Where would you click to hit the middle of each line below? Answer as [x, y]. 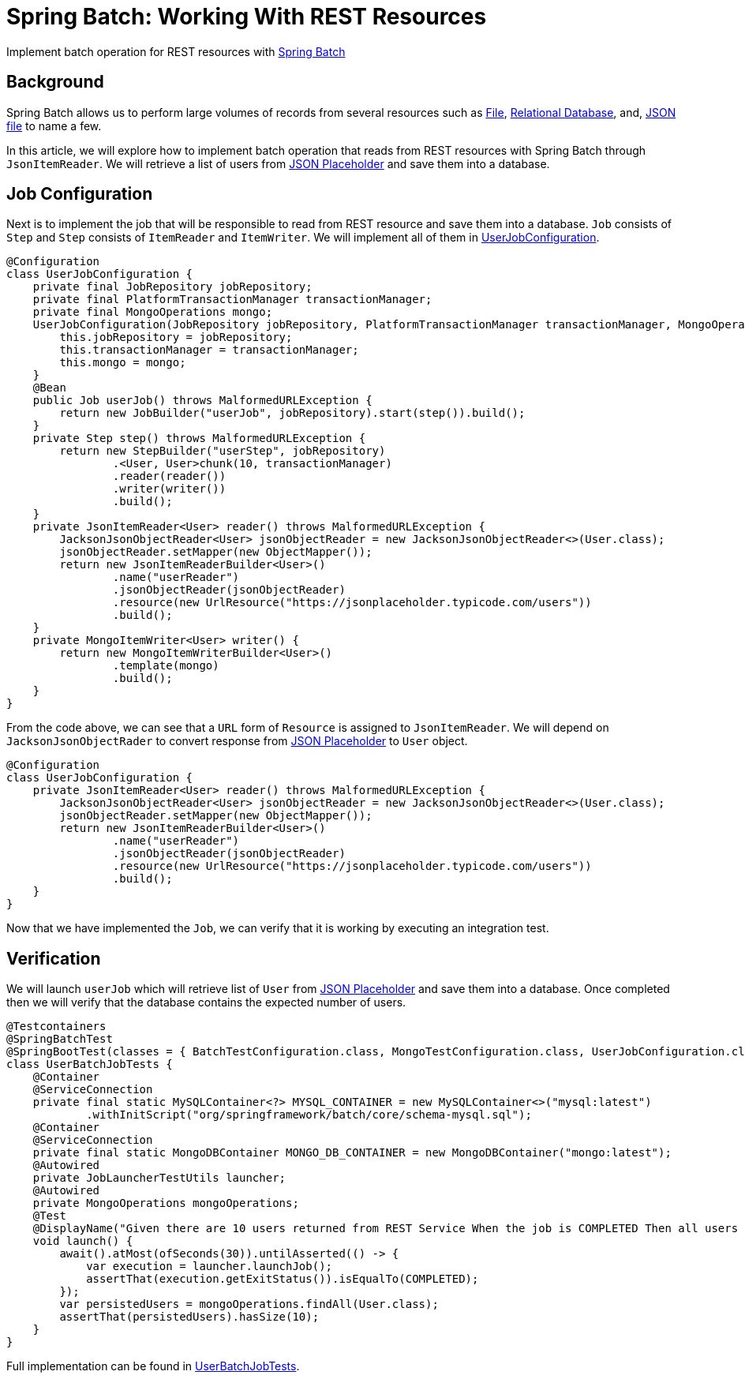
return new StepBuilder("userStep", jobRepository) [223, 451]
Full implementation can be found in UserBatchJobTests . [153, 1366]
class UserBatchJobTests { [90, 1064]
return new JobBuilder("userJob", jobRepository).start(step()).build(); [292, 413]
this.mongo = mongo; [123, 363]
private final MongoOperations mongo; [153, 312]
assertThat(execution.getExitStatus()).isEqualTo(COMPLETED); [283, 1279]
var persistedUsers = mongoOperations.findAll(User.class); [249, 1304]
